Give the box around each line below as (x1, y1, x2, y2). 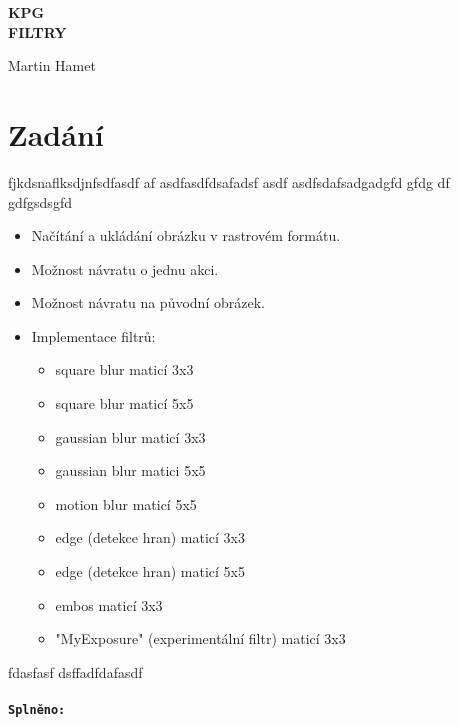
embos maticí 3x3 (55, 594, 163, 615)
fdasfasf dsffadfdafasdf (8, 661, 143, 682)
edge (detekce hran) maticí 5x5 (55, 561, 245, 582)
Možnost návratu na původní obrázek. (31, 292, 265, 313)
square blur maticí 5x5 (55, 393, 194, 414)
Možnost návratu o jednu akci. (31, 258, 219, 279)
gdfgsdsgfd (8, 191, 72, 212)
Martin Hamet (8, 55, 96, 76)
